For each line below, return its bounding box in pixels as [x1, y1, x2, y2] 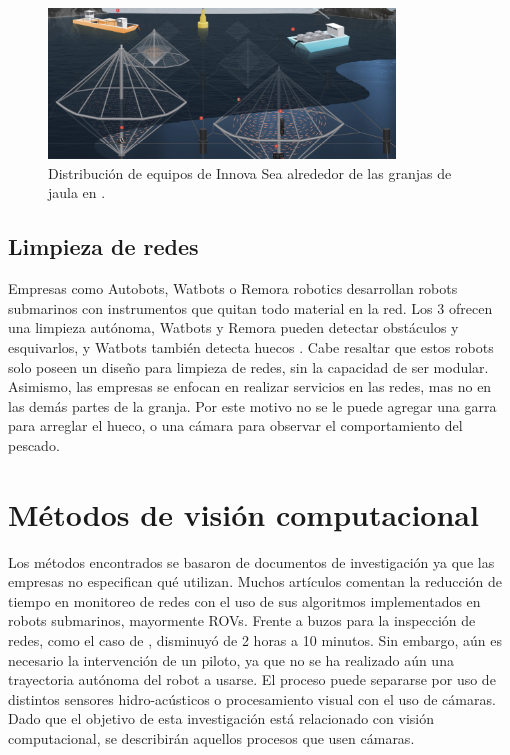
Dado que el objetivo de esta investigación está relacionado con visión [8, 708, 434, 729]
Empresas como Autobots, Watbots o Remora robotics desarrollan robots [8, 278, 458, 299]
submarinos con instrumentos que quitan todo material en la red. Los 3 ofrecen [8, 297, 493, 318]
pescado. [8, 434, 60, 455]
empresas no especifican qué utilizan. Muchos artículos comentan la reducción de [8, 571, 502, 592]
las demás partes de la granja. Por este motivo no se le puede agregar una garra [8, 395, 497, 416]
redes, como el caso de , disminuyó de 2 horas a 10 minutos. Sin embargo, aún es [8, 630, 503, 650]
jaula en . [48, 182, 106, 203]
